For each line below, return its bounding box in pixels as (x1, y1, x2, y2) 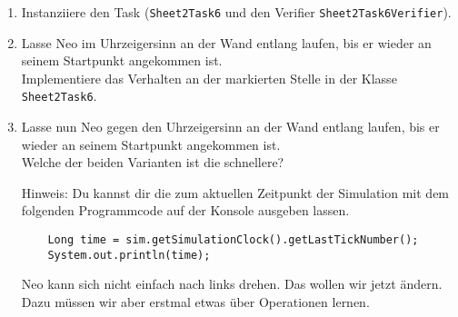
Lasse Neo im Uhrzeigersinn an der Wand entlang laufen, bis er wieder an (21, 33, 432, 52)
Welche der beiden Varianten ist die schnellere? (21, 153, 284, 172)
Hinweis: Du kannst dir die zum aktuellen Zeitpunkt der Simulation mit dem (21, 183, 450, 202)
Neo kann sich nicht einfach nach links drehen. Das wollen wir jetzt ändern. (21, 274, 443, 293)
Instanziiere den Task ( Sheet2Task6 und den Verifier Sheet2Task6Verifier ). (21, 3, 452, 21)
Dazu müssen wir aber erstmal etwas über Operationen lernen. (21, 292, 370, 311)
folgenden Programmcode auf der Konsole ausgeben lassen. (21, 201, 350, 220)
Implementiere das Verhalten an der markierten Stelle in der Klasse (21, 68, 397, 87)
